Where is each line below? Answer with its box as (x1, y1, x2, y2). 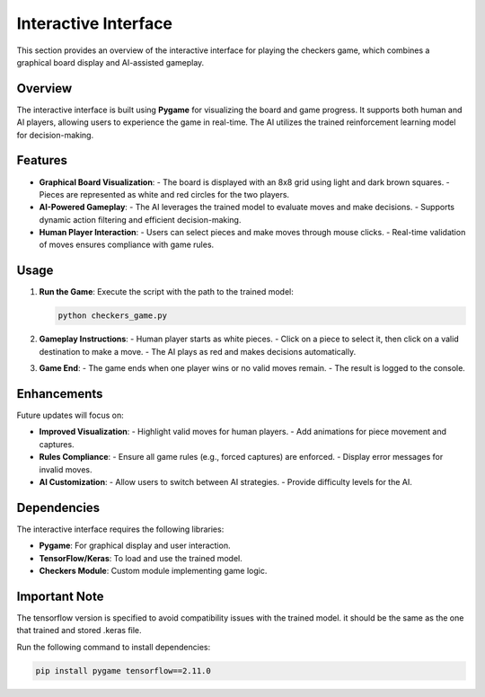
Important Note (16, 588, 104, 604)
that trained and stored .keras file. (16, 625, 143, 636)
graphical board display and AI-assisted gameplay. (16, 57, 205, 67)
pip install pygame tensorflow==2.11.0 (35, 666, 211, 675)
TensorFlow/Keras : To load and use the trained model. (39, 552, 242, 563)
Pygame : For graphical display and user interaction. (39, 540, 231, 551)
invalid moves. (39, 463, 93, 475)
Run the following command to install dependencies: (16, 641, 211, 652)
